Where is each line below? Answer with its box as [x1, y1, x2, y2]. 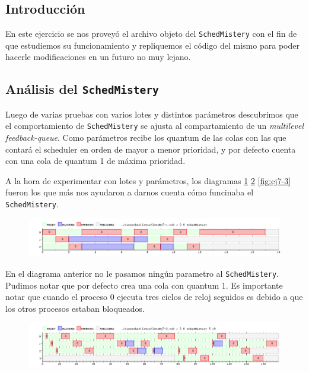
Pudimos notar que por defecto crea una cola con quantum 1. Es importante [5, 279, 283, 291]
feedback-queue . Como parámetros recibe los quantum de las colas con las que [5, 131, 286, 144]
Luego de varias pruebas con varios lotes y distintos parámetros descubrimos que [5, 108, 298, 120]
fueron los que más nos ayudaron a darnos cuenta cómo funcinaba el [5, 186, 254, 198]
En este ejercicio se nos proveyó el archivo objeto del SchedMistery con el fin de [5, 27, 297, 40]
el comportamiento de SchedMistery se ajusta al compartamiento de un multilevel [5, 119, 304, 132]
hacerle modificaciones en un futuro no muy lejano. [5, 50, 191, 63]
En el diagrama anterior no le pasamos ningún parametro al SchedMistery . [5, 267, 279, 279]
